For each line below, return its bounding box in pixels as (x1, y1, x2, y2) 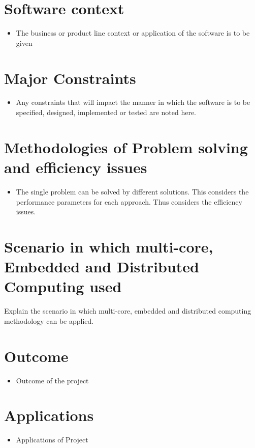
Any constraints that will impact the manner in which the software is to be (16, 97, 250, 107)
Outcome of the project (16, 375, 89, 385)
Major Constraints (4, 67, 136, 88)
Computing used (4, 276, 122, 297)
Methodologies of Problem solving (4, 136, 248, 157)
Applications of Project (16, 434, 88, 445)
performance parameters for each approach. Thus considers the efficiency (16, 196, 242, 207)
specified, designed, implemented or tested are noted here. (16, 107, 197, 118)
